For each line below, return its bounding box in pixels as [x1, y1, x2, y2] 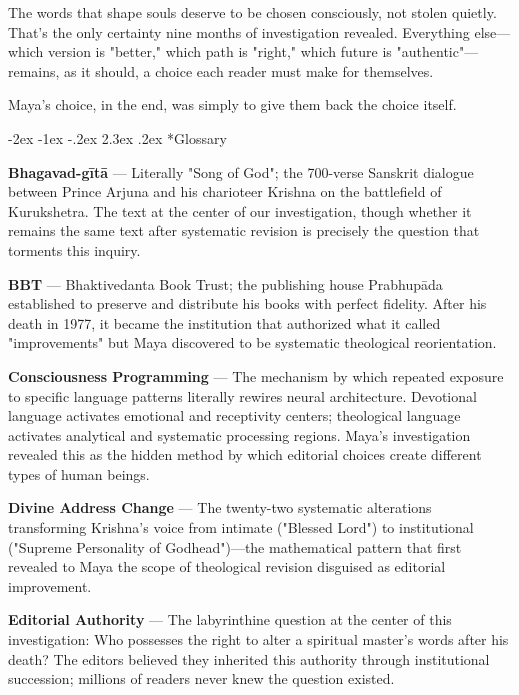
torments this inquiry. [8, 239, 141, 260]
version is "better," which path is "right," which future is [48, 41, 392, 62]
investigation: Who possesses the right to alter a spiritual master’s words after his [8, 629, 509, 650]
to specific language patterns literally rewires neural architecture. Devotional [8, 385, 477, 406]
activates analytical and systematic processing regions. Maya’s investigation [8, 424, 471, 445]
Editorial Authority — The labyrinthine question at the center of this [8, 609, 452, 630]
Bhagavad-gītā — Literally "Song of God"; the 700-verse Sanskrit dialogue [8, 161, 474, 182]
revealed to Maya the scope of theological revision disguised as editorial [8, 556, 446, 577]
